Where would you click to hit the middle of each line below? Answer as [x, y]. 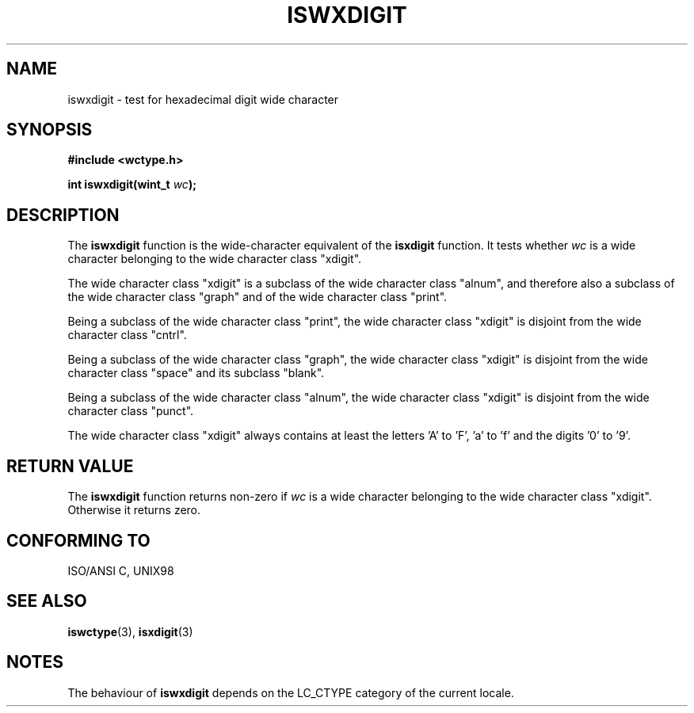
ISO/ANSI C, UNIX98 [121, 570]
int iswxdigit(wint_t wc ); [132, 185]
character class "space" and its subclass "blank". [196, 373]
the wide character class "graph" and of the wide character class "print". [257, 297]
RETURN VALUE [70, 466]
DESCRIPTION [63, 215]
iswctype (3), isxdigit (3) [130, 631]
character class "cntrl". [127, 335]
